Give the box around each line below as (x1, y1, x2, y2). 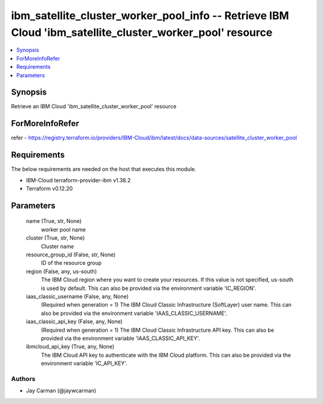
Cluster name (41, 243, 74, 250)
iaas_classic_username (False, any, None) (26, 293, 129, 300)
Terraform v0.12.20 (26, 185, 73, 192)
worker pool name (41, 226, 86, 233)
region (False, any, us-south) (26, 268, 97, 275)
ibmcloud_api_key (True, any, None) (26, 343, 115, 350)
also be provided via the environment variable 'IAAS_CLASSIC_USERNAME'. (41, 310, 227, 317)
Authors (11, 374, 36, 382)
